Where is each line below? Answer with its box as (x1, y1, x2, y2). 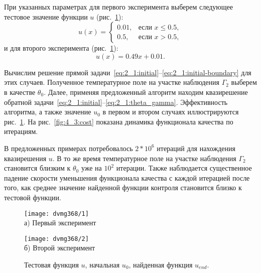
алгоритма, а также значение (4, 106, 91, 117)
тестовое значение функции (4, 11, 88, 22)
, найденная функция (128, 259, 193, 269)
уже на (81, 163, 102, 173)
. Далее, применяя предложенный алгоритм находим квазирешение (44, 86, 248, 97)
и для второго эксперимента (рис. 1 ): (4, 43, 118, 53)
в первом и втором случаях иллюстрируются (102, 106, 239, 117)
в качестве (4, 86, 36, 97)
